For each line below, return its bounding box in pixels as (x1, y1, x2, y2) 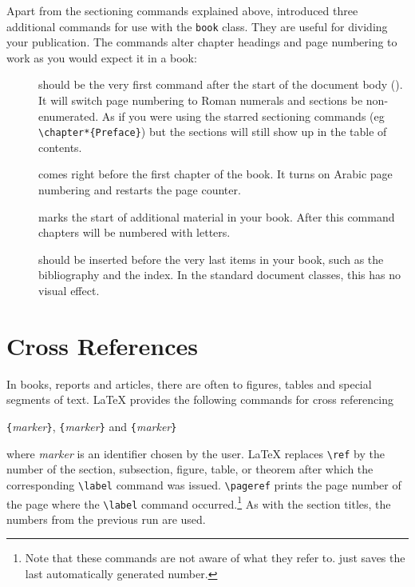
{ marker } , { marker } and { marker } (6, 417, 177, 434)
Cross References (6, 329, 198, 361)
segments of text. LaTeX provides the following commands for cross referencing (6, 391, 393, 408)
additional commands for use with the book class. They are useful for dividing (6, 18, 388, 34)
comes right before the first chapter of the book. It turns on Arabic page (38, 166, 393, 182)
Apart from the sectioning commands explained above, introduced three (6, 2, 358, 18)
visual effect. (38, 282, 100, 299)
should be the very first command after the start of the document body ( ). (38, 76, 403, 93)
